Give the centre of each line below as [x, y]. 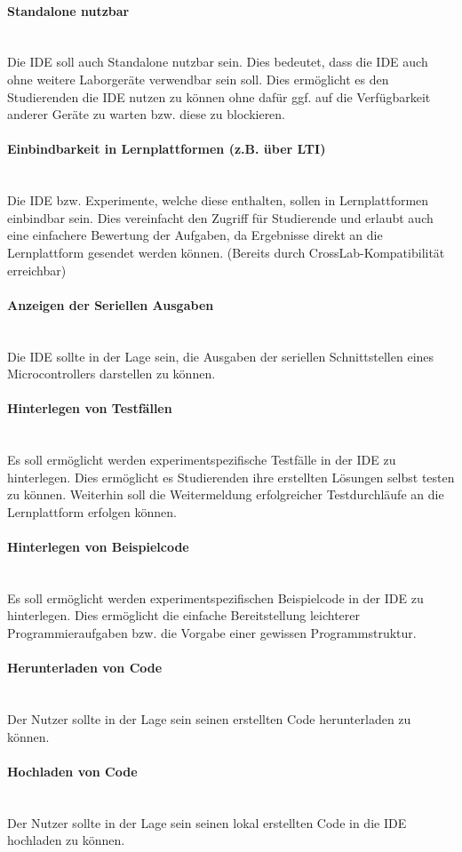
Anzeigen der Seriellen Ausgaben [111, 304]
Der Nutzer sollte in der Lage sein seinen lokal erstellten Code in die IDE [207, 822]
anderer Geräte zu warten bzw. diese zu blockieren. [147, 114]
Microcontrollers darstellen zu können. [112, 374]
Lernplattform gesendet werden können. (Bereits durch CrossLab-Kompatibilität [226, 252]
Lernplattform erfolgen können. [92, 511]
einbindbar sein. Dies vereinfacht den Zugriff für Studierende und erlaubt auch [220, 217]
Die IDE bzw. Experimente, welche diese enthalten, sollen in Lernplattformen [218, 200]
